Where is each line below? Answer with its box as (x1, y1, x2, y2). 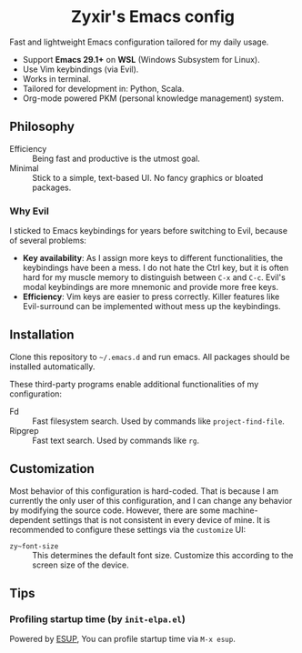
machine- (222, 505, 258, 516)
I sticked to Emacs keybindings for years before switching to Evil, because (9, 226, 288, 236)
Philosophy (9, 119, 75, 135)
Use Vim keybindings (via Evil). (22, 64, 139, 75)
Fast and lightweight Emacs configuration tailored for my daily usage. (9, 36, 269, 47)
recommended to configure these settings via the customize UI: (9, 524, 247, 535)
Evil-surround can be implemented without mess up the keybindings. (22, 301, 281, 312)
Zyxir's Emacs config (71, 6, 235, 27)
